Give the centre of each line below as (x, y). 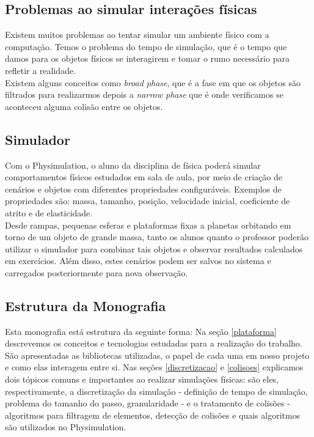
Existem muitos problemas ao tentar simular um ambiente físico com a (137, 35)
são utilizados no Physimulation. (66, 427)
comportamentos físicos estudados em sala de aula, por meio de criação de (144, 177)
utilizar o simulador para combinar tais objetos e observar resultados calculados (154, 248)
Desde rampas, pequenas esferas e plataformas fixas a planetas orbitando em (148, 225)
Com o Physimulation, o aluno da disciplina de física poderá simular (133, 165)
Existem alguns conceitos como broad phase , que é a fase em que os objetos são (153, 82)
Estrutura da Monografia (86, 305)
